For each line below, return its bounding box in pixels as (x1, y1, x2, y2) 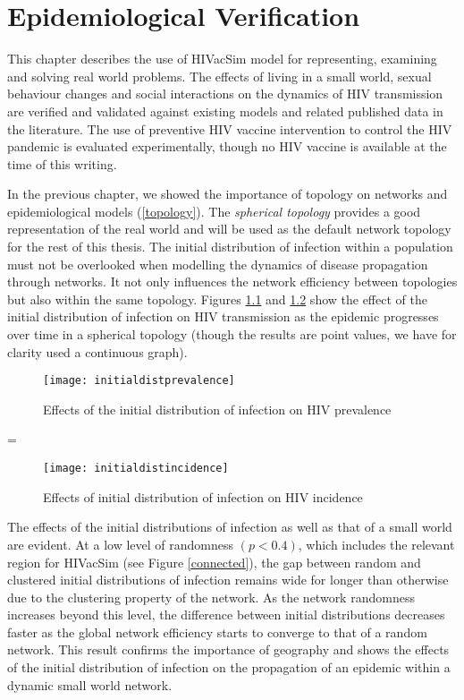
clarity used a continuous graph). (7, 342, 188, 361)
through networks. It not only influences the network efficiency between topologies (7, 272, 458, 291)
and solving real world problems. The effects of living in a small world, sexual (7, 66, 432, 85)
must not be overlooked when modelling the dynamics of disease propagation (7, 254, 428, 273)
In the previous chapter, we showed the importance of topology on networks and (7, 184, 448, 203)
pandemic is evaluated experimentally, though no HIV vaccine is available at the (7, 137, 447, 156)
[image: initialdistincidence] (43, 462, 229, 475)
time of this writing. (7, 154, 117, 173)
